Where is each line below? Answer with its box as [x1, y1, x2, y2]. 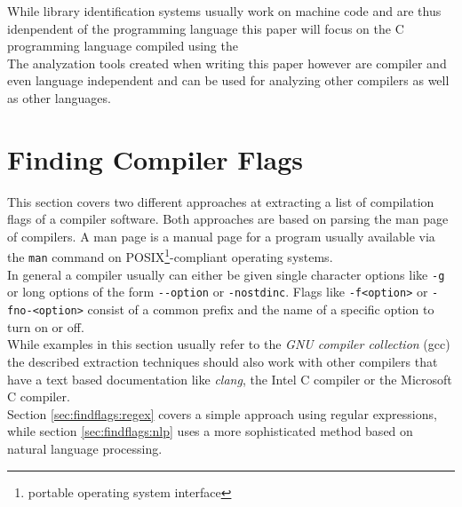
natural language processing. [7, 439, 163, 457]
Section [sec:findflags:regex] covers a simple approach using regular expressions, [7, 404, 437, 423]
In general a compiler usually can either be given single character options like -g [7, 265, 445, 283]
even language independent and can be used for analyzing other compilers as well [7, 71, 450, 90]
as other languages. [7, 88, 111, 107]
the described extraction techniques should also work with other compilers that [7, 352, 438, 370]
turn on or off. [7, 317, 84, 336]
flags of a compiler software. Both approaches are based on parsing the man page [7, 210, 449, 228]
